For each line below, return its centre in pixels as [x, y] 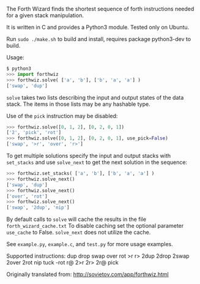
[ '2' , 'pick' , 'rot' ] [34, 133]
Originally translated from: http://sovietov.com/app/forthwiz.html [88, 274]
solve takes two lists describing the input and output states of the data [95, 97]
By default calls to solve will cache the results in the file [76, 219]
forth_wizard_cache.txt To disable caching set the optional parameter [95, 226]
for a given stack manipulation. [45, 15]
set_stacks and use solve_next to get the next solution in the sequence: [97, 162]
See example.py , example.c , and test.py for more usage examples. [90, 244]
